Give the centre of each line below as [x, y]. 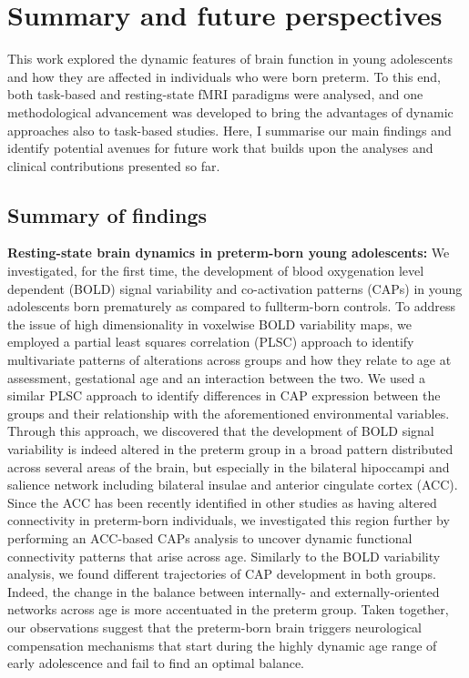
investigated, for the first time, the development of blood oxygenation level [216, 271]
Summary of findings [107, 214]
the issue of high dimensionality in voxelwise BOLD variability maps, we [209, 324]
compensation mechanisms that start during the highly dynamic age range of [222, 645]
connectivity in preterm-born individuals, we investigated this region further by [229, 520]
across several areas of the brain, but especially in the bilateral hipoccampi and [229, 466]
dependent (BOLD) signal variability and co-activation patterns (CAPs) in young [235, 288]
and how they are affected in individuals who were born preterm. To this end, [224, 76]
